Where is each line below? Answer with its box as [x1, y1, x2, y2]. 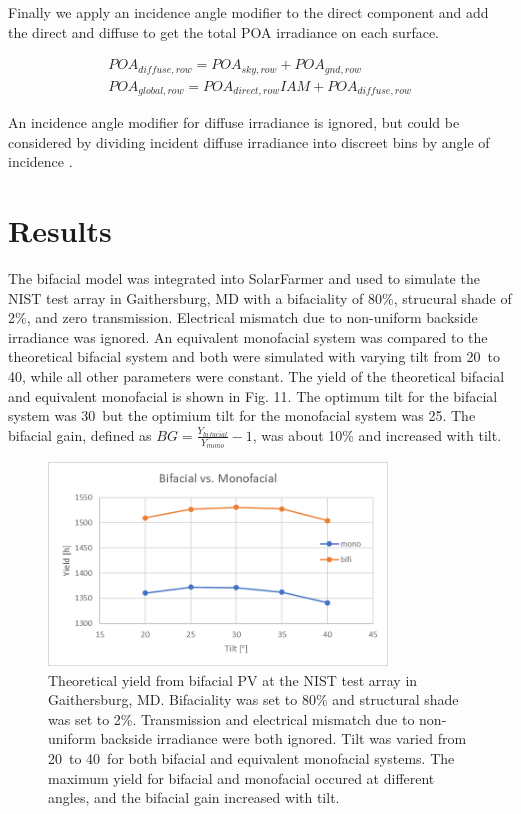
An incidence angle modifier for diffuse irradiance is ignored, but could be [8, 112, 460, 133]
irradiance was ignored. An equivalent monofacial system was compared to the [8, 326, 488, 347]
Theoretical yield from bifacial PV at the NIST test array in [48, 669, 418, 690]
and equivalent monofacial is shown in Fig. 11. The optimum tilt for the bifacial [8, 385, 498, 406]
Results [8, 210, 112, 251]
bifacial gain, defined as [8, 424, 152, 445]
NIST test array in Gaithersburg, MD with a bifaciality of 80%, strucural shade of [8, 287, 512, 308]
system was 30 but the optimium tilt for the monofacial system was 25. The [8, 405, 476, 426]
